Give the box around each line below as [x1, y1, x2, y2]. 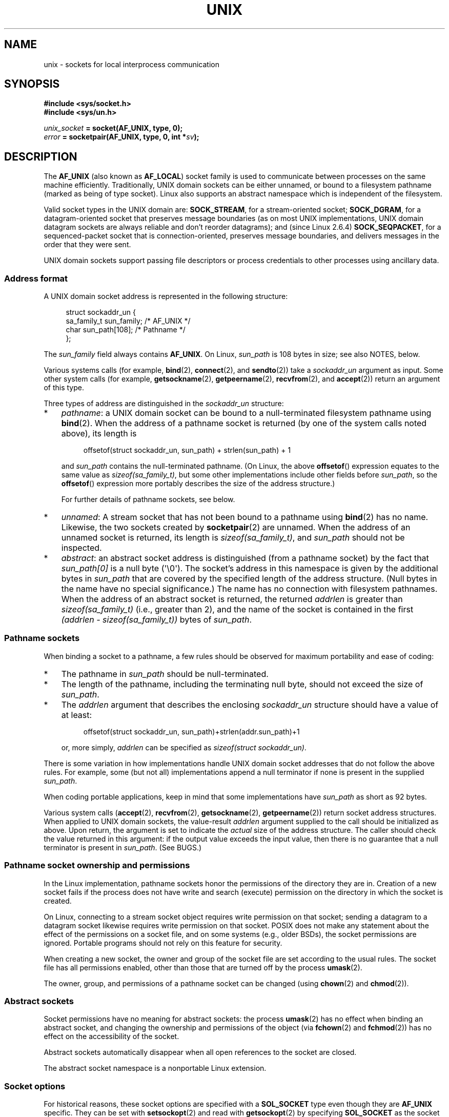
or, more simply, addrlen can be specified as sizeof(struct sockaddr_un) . [61, 743, 307, 752]
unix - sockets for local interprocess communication [44, 59, 219, 69]
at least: [61, 709, 92, 720]
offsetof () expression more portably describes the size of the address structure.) [61, 479, 335, 488]
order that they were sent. [44, 240, 131, 249]
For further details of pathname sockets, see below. [61, 495, 235, 504]
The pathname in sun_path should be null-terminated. [61, 668, 269, 679]
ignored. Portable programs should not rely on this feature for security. [44, 938, 282, 947]
